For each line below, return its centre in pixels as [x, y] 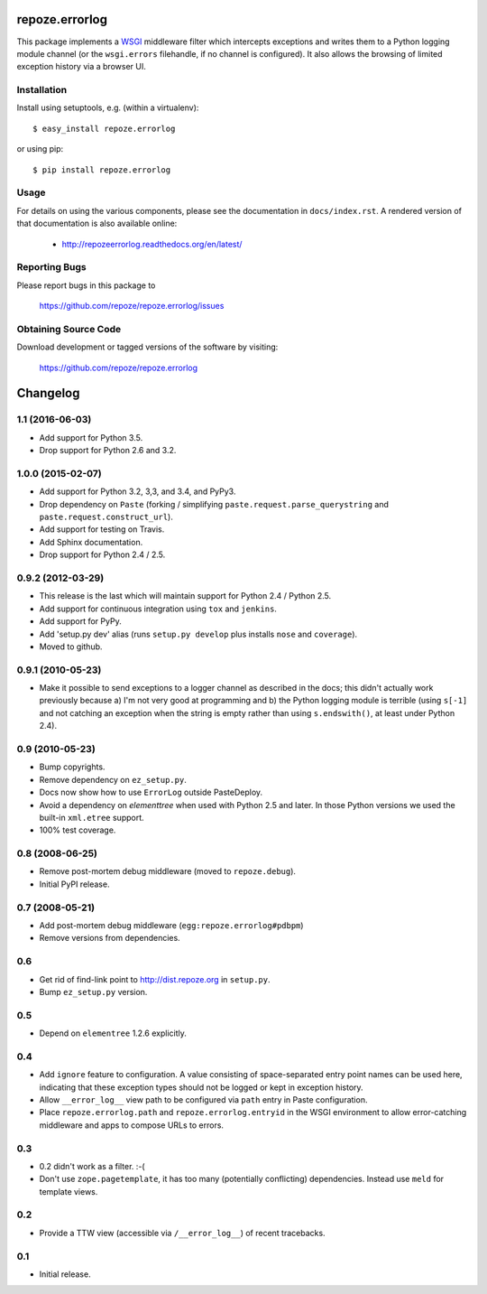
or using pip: [40, 149]
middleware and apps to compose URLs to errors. [132, 1125]
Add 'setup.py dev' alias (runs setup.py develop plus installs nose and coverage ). [198, 634]
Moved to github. [71, 647]
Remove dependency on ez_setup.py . [113, 779]
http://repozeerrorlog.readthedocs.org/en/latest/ [152, 244]
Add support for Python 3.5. [91, 437]
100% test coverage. [78, 830]
